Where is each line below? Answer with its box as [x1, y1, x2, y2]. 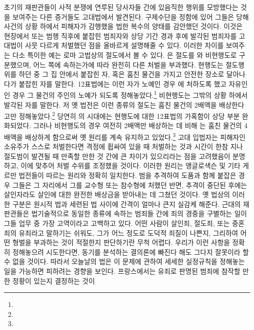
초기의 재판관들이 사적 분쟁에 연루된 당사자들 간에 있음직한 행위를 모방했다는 [4, 2, 238, 12]
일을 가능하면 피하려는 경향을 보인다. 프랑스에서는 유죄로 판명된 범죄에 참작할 [4, 266, 240, 276]
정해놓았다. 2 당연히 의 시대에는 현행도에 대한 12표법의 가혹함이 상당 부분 [19, 110, 240, 121]
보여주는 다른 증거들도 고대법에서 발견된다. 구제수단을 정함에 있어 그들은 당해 [12, 11, 249, 22]
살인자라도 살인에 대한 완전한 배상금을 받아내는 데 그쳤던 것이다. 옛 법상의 [4, 189, 230, 199]
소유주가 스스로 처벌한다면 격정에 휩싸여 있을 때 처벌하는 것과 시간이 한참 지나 [4, 141, 243, 152]
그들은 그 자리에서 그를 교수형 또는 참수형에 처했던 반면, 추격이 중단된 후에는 [12, 179, 247, 190]
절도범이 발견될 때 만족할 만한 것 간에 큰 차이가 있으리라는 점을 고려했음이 [4, 151, 231, 161]
